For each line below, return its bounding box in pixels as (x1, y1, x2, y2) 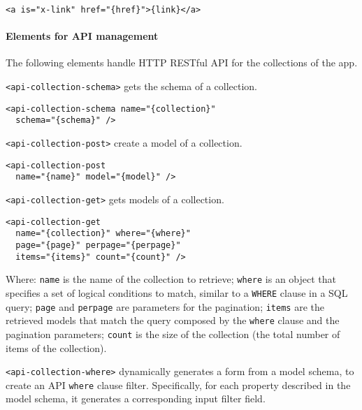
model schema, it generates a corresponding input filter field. (6, 391, 266, 406)
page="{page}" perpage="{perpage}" (15, 240, 181, 250)
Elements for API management (6, 29, 159, 43)
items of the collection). (6, 340, 107, 355)
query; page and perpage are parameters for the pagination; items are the (6, 299, 324, 314)
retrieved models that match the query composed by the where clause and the (6, 313, 340, 328)
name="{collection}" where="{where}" (15, 228, 191, 239)
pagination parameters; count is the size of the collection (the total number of (6, 326, 340, 341)
